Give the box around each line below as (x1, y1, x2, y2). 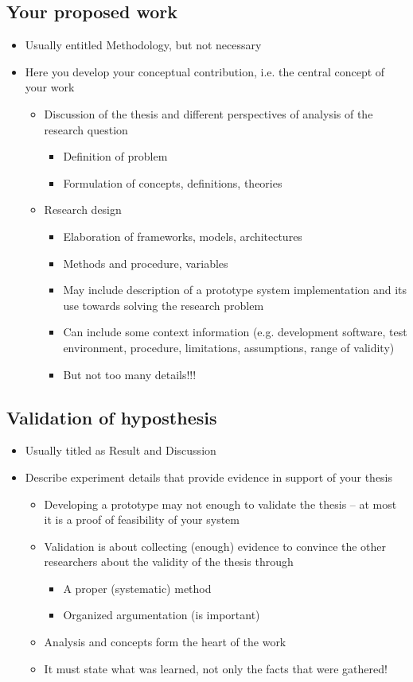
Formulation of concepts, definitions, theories (63, 174, 282, 191)
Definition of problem (63, 148, 168, 165)
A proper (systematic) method (63, 579, 212, 596)
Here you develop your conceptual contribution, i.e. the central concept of (25, 63, 385, 79)
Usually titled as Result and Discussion (25, 442, 216, 459)
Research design (44, 201, 122, 218)
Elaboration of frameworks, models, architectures (63, 227, 302, 244)
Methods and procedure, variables (63, 254, 228, 271)
